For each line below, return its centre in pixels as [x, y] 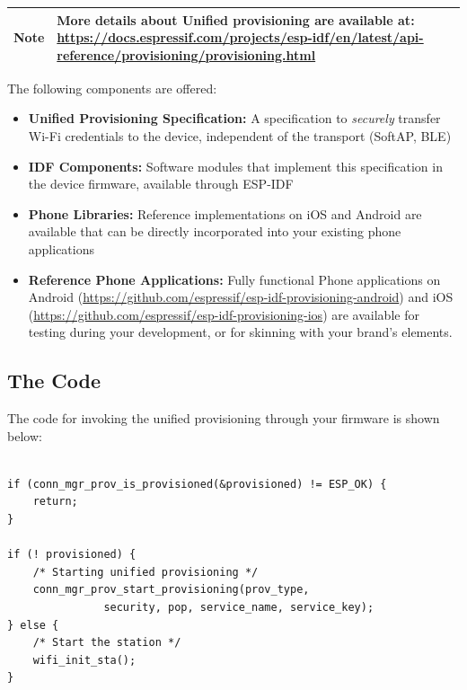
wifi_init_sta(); [84, 660]
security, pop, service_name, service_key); [239, 608]
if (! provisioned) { [72, 555]
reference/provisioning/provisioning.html [186, 54]
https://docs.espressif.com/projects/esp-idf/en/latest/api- [240, 37]
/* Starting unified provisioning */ [145, 572]
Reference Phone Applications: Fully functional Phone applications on [234, 279]
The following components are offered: [112, 88]
